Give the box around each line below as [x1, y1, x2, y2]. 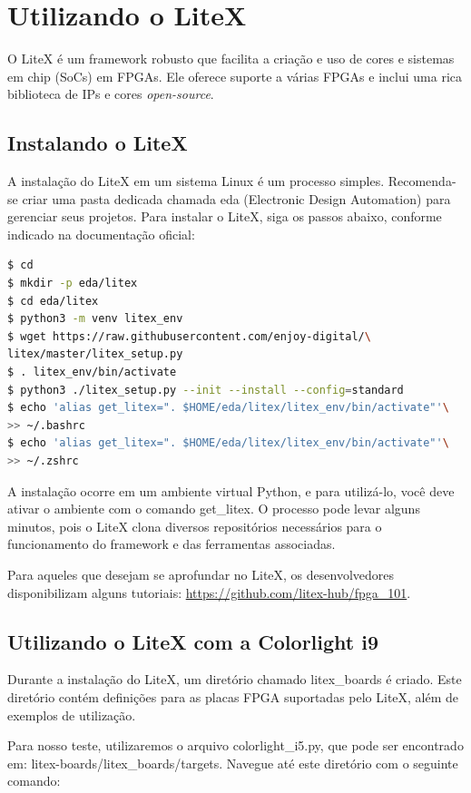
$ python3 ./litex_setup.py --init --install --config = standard [7, 383, 404, 396]
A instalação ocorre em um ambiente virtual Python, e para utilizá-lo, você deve [7, 481, 455, 500]
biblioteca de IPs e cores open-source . [7, 84, 214, 103]
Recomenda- [388, 171, 456, 191]
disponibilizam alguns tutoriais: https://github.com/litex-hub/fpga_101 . [7, 583, 411, 602]
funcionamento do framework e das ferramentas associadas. [7, 534, 336, 553]
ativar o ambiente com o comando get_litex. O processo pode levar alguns [7, 499, 420, 518]
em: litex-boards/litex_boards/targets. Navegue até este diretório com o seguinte [7, 753, 458, 772]
